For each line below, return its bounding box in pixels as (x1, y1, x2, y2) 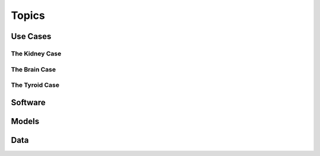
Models (11, 116, 40, 126)
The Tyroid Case (11, 81, 59, 89)
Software (11, 97, 46, 108)
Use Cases (11, 31, 52, 41)
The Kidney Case (11, 49, 62, 57)
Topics (11, 9, 46, 22)
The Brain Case (11, 65, 56, 73)
